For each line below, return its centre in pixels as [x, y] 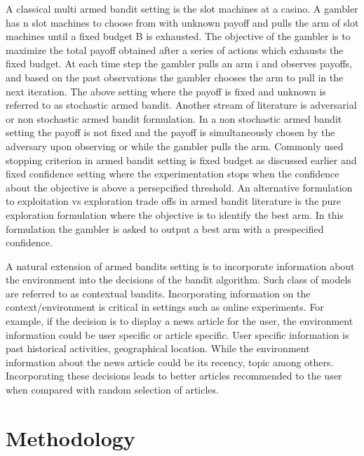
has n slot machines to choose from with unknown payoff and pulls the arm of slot [182, 22]
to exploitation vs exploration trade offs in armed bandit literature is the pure [174, 201]
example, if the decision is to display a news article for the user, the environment [180, 321]
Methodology [70, 437]
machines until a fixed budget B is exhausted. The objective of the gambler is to [178, 36]
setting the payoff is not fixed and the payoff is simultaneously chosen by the [170, 132]
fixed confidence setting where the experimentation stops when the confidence [173, 174]
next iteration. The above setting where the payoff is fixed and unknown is [166, 91]
